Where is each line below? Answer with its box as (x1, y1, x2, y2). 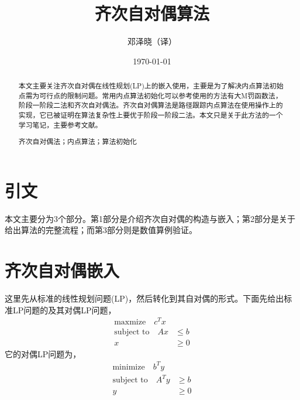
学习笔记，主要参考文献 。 (18, 119, 102, 129)
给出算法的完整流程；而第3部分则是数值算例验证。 (5, 224, 197, 236)
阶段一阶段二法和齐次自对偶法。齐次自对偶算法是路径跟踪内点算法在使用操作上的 (18, 100, 283, 110)
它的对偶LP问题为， (5, 347, 81, 360)
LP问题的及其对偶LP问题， (12, 303, 116, 316)
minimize (112, 363, 145, 371)
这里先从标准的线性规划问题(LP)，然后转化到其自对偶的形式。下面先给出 (5, 292, 284, 305)
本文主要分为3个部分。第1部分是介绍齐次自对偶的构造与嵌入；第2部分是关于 (5, 212, 295, 224)
